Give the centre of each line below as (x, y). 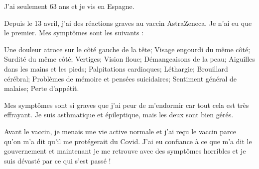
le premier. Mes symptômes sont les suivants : (74, 33)
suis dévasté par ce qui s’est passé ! (58, 160)
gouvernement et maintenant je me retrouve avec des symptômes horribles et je (125, 151)
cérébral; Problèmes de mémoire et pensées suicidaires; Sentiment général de (121, 78)
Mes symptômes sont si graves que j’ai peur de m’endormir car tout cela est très (127, 105)
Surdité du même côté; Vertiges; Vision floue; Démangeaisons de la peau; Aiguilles (129, 59)
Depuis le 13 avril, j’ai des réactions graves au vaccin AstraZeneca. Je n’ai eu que (128, 23)
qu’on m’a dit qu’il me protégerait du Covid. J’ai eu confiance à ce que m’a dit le (128, 141)
